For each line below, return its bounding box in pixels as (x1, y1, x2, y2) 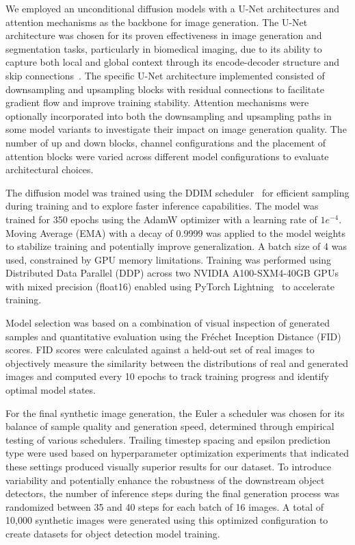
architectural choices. (5, 162, 94, 177)
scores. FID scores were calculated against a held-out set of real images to (5, 342, 315, 357)
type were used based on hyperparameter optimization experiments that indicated (5, 446, 350, 460)
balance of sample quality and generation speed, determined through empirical (5, 419, 334, 433)
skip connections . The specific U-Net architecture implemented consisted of (5, 68, 325, 82)
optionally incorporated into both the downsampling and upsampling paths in (5, 108, 332, 123)
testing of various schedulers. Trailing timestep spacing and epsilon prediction (5, 432, 331, 446)
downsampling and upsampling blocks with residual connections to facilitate (5, 81, 324, 96)
